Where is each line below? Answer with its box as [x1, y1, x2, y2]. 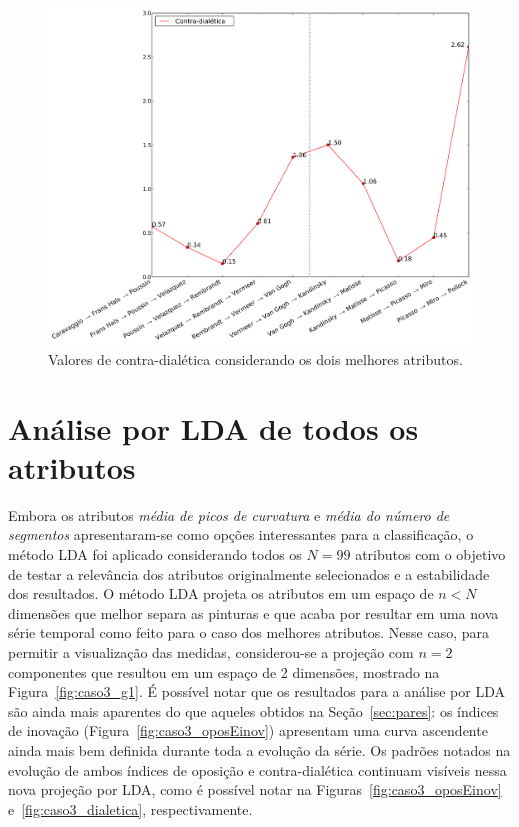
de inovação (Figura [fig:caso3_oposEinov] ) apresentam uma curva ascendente [8, 720, 488, 741]
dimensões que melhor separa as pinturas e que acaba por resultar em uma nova [8, 602, 499, 623]
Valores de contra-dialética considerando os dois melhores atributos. [48, 348, 463, 369]
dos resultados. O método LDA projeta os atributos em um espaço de [8, 583, 434, 604]
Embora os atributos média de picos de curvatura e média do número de [8, 504, 450, 525]
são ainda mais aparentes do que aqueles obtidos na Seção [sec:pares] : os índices [8, 700, 499, 721]
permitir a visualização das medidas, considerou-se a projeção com [8, 642, 414, 663]
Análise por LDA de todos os [8, 407, 419, 448]
